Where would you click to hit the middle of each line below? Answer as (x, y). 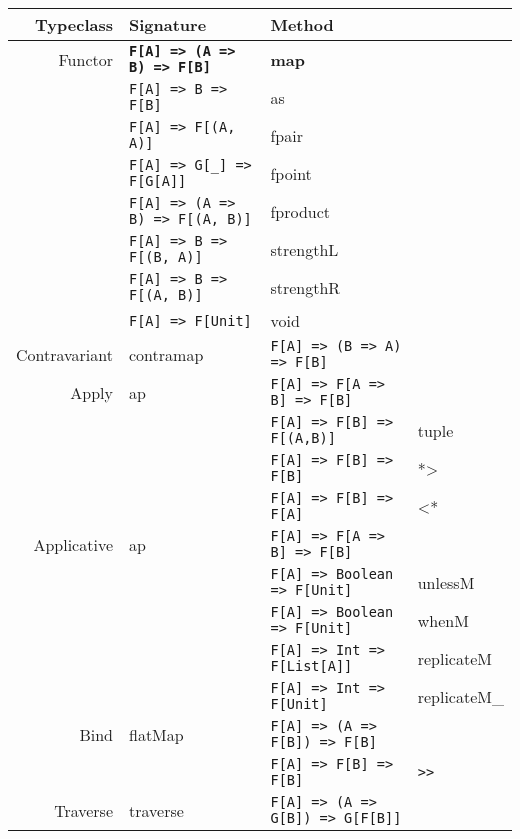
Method (302, 24)
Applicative (73, 544)
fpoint (291, 173)
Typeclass (74, 24)
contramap (166, 354)
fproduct (300, 211)
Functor (85, 59)
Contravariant (64, 354)
